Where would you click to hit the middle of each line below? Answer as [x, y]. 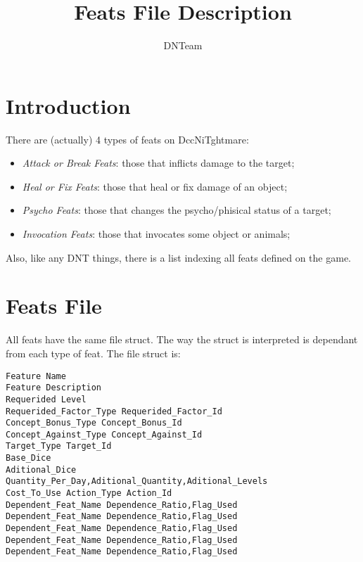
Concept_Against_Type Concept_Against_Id [104, 434]
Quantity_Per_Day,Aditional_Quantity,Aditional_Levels [137, 481]
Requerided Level [46, 399]
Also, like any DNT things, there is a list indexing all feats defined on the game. [178, 257]
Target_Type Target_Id [59, 446]
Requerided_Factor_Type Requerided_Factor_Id [114, 411]
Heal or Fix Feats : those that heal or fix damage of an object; [155, 186]
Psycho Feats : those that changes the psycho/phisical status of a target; [177, 210]
